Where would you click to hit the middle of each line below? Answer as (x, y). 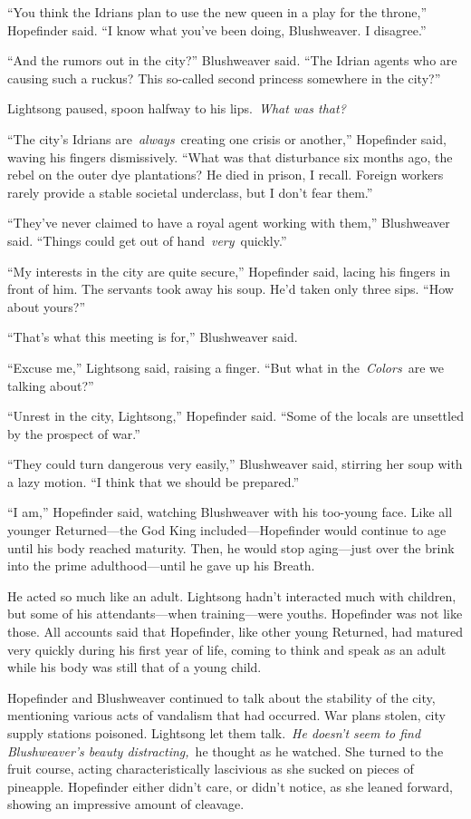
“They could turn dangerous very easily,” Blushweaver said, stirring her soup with (235, 464)
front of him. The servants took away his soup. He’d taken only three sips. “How (231, 289)
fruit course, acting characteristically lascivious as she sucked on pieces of (211, 769)
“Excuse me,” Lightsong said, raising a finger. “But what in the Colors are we (226, 367)
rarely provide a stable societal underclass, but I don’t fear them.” (190, 192)
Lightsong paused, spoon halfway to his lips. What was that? (177, 108)
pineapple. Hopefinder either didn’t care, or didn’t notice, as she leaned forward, (230, 786)
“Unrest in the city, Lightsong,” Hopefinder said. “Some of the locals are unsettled (235, 416)
